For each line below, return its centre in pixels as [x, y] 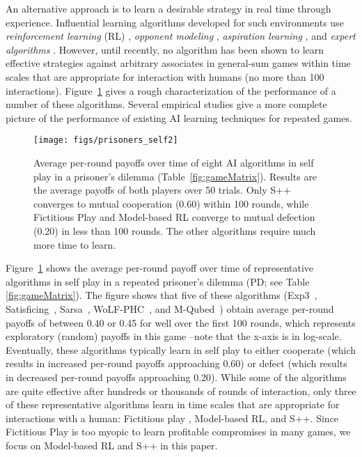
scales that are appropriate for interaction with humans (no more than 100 [165, 76]
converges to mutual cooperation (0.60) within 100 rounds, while [171, 203]
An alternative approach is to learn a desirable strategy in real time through [168, 8]
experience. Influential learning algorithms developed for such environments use [175, 22]
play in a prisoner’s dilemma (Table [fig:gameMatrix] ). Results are [175, 176]
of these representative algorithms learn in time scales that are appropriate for [173, 404]
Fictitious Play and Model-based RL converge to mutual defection [174, 217]
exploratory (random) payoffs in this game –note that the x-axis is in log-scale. [174, 336]
